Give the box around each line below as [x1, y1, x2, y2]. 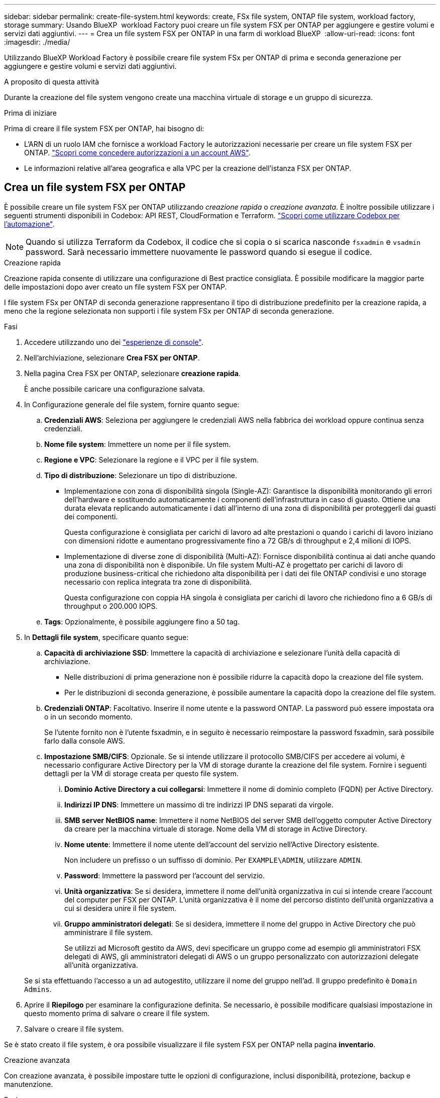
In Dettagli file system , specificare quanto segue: [24, 632, 189, 642]
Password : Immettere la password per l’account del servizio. [64, 871, 265, 880]
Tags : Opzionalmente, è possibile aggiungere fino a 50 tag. [44, 617, 240, 626]
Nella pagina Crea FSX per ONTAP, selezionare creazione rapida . [24, 369, 241, 378]
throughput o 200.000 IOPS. [64, 601, 158, 610]
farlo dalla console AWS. [44, 736, 125, 745]
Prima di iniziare [4, 109, 57, 117]
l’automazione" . [4, 219, 55, 228]
